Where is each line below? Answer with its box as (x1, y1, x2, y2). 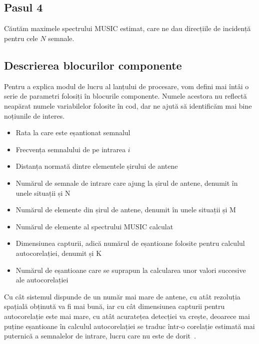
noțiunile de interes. (4, 110, 65, 121)
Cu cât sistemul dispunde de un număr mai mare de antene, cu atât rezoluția (4, 291, 240, 301)
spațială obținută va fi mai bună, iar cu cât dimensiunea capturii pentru (4, 301, 225, 311)
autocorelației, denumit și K (15, 247, 102, 258)
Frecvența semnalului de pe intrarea (15, 144, 126, 154)
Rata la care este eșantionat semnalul (15, 127, 130, 138)
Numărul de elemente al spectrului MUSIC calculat (15, 221, 173, 231)
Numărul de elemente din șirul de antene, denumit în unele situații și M (15, 204, 236, 215)
